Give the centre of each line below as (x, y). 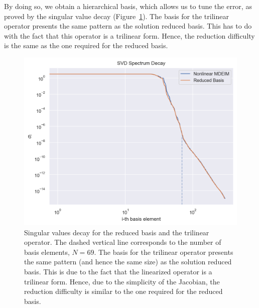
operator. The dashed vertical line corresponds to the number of (123, 242)
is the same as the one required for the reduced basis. (86, 45)
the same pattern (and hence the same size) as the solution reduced (128, 262)
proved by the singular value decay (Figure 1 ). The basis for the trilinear (116, 16)
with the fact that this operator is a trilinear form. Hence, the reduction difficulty (129, 35)
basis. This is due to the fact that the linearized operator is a (118, 272)
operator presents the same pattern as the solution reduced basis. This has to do (128, 26)
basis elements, (47, 252)
